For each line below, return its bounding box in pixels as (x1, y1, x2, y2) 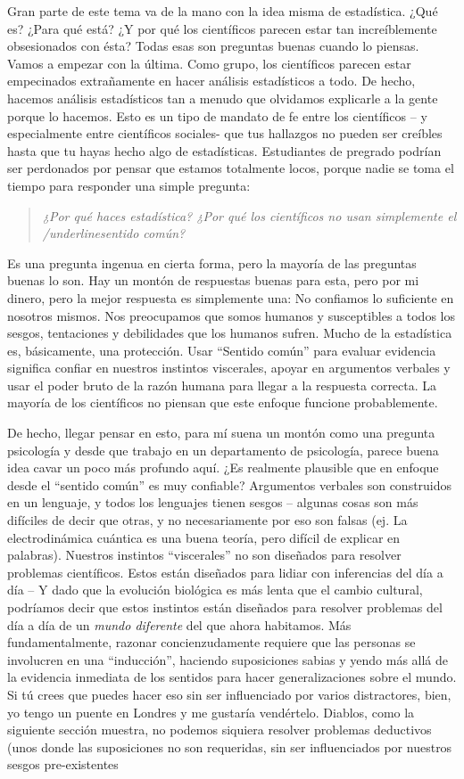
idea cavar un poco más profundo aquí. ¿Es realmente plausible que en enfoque (7, 458, 439, 477)
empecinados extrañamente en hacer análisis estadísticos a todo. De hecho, (7, 71, 416, 90)
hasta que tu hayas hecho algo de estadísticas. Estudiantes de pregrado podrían (7, 141, 442, 160)
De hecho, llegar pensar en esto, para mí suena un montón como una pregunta (7, 423, 435, 442)
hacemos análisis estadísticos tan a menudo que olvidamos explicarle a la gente (7, 88, 438, 107)
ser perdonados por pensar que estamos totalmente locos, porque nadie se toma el (7, 159, 454, 177)
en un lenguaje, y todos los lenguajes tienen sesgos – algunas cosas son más (7, 493, 418, 512)
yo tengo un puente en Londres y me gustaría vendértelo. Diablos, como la (7, 702, 415, 721)
